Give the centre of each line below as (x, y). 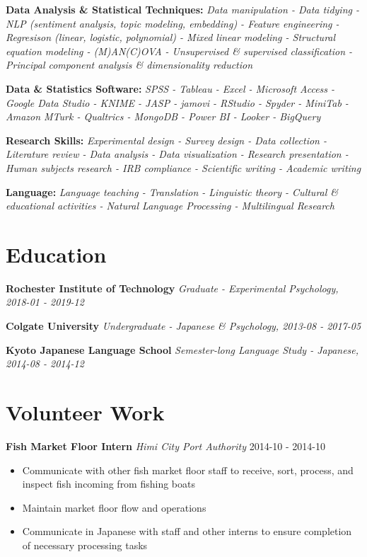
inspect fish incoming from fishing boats (109, 484)
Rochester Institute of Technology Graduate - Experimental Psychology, (172, 288)
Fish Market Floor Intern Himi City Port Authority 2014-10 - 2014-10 (165, 446)
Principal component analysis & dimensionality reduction (129, 65)
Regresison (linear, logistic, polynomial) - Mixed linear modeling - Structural (171, 37)
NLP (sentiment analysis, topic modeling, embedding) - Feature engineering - (173, 23)
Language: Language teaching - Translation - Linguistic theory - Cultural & (172, 191)
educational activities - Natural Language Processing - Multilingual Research (170, 206)
